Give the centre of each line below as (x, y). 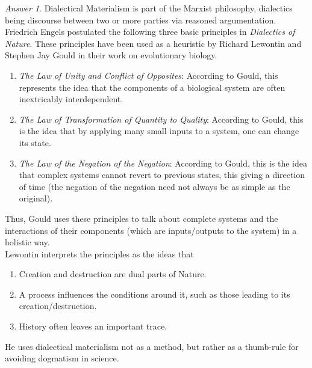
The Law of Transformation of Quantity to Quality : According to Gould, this (161, 119)
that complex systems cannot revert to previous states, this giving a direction (162, 175)
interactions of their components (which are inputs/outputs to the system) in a (151, 230)
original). (36, 198)
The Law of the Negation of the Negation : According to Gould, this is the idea (163, 163)
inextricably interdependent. (71, 99)
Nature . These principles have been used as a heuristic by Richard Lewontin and (153, 43)
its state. (35, 142)
